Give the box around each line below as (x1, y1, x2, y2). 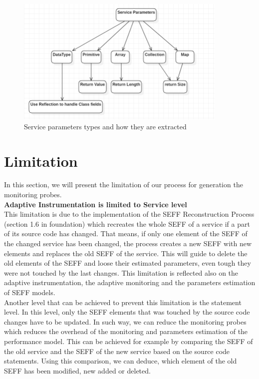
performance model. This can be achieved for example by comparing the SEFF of (4, 336, 253, 346)
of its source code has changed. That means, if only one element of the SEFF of (4, 228, 248, 239)
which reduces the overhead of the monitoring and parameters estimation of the (4, 326, 248, 337)
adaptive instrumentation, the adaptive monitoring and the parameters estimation (4, 277, 256, 288)
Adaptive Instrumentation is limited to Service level (4, 199, 187, 209)
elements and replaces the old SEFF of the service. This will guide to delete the (4, 248, 248, 258)
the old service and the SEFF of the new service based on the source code (4, 346, 230, 356)
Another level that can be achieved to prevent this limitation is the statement (4, 297, 242, 307)
